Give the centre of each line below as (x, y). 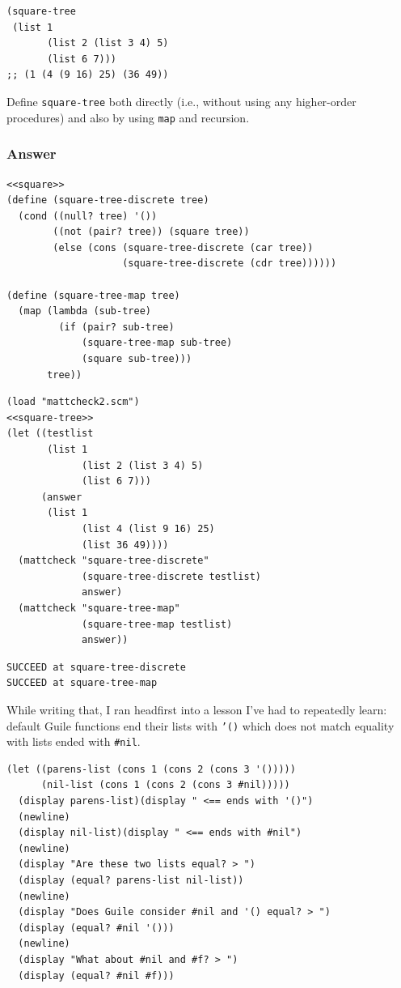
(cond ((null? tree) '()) (88, 216)
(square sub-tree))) (137, 359)
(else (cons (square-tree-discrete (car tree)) (183, 247)
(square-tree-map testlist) (157, 624)
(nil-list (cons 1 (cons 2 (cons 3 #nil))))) (165, 785)
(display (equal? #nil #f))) (96, 975)
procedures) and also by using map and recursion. (128, 117)
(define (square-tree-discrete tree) (108, 200)
